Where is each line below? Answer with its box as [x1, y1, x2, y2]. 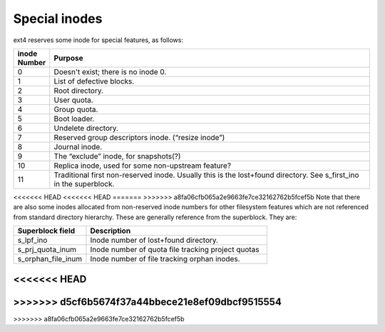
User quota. [53, 95, 94, 105]
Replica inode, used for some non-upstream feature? [53, 161, 232, 171]
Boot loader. [53, 114, 95, 124]
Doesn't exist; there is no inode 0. [53, 66, 167, 76]
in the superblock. [53, 178, 115, 188]
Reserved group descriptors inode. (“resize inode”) [53, 132, 225, 142]
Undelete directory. [53, 123, 119, 133]
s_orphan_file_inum [17, 254, 82, 264]
